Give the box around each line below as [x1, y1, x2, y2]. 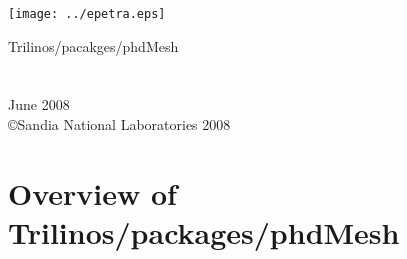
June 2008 [8, 94, 70, 115]
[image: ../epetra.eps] [8, 7, 166, 21]
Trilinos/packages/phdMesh [8, 212, 400, 252]
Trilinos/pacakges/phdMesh [8, 35, 179, 56]
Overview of [8, 172, 177, 213]
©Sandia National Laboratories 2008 [8, 114, 231, 135]
